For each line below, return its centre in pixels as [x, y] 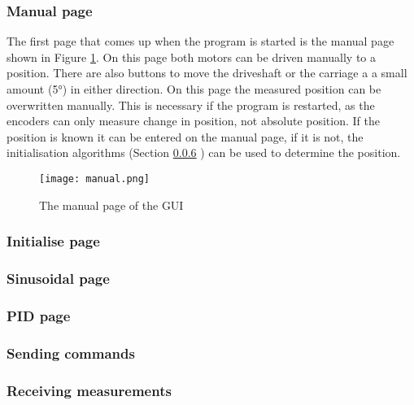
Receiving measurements [89, 390]
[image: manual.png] [95, 179]
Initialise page [53, 241]
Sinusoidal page [58, 278]
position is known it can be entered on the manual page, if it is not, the [185, 136]
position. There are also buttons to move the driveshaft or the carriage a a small [207, 73]
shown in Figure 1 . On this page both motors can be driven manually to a [192, 57]
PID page [39, 315]
